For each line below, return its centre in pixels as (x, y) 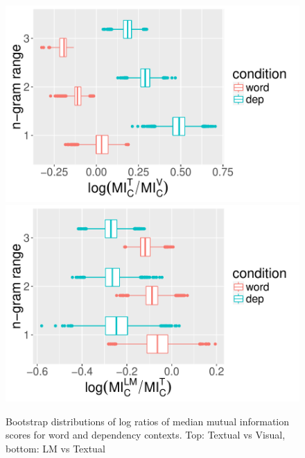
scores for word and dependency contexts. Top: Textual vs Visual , (146, 435)
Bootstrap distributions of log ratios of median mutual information (148, 421)
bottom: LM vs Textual (55, 448)
